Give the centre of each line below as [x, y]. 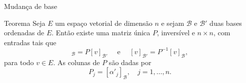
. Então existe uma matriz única [101, 33]
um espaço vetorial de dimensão [104, 23]
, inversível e [176, 33]
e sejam [173, 23]
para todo [19, 62]
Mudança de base [31, 6]
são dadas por [130, 62]
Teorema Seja [25, 23]
